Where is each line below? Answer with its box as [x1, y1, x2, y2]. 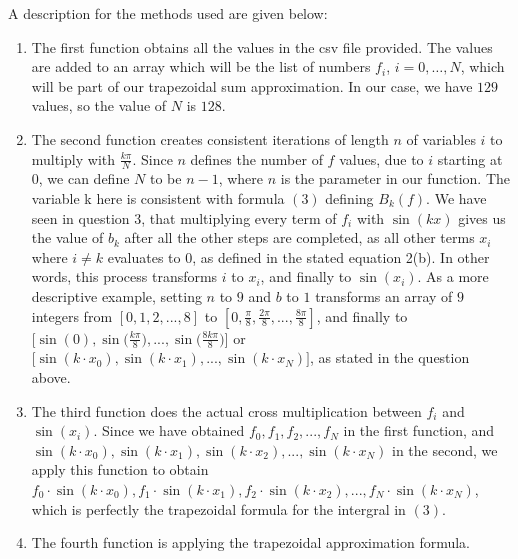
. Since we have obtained [93, 420, 245, 441]
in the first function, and [343, 420, 495, 441]
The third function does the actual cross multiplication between [31, 400, 422, 421]
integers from [31, 305, 113, 326]
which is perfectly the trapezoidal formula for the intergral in [31, 498, 406, 519]
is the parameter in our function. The [280, 168, 511, 189]
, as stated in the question [309, 347, 470, 368]
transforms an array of [315, 285, 453, 306]
